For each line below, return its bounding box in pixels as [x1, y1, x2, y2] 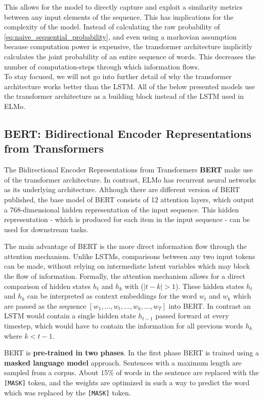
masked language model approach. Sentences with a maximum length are [4, 357, 242, 368]
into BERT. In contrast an [168, 300, 251, 311]
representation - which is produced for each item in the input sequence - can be [4, 214, 250, 225]
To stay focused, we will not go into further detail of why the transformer [4, 71, 232, 82]
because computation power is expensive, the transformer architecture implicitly [4, 41, 252, 52]
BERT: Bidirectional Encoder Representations [4, 125, 251, 141]
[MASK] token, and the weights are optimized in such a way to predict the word [4, 377, 250, 387]
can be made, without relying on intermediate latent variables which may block [4, 261, 250, 271]
